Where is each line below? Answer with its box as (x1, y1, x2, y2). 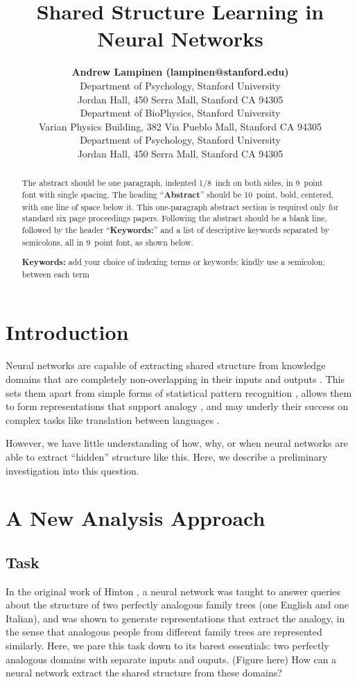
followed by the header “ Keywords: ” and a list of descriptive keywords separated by (21, 223, 329, 236)
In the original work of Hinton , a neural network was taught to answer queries (6, 583, 341, 598)
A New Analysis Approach (6, 504, 265, 532)
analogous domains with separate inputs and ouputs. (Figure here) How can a (6, 651, 337, 666)
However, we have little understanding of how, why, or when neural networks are (6, 436, 348, 450)
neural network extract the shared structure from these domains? (6, 665, 282, 680)
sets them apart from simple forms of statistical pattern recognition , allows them (6, 385, 352, 400)
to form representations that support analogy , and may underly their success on (6, 399, 349, 414)
